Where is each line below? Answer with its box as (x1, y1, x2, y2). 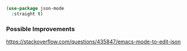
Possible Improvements (6, 25, 75, 33)
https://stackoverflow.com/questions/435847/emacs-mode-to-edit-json (6, 38, 181, 45)
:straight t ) (11, 11, 44, 17)
